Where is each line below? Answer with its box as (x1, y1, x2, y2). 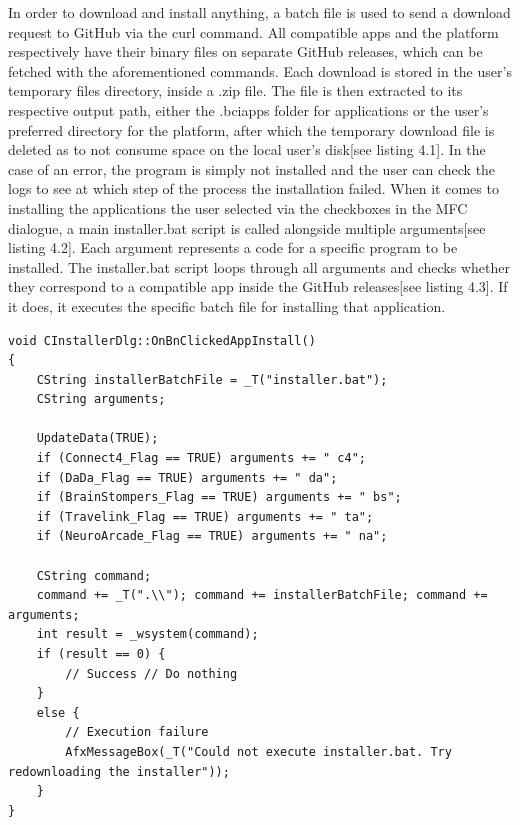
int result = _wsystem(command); (36, 627, 259, 642)
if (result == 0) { (36, 647, 166, 661)
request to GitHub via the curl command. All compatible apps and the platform (8, 21, 499, 42)
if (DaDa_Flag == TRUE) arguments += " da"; (36, 470, 338, 485)
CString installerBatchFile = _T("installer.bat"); (36, 372, 388, 387)
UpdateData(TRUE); (36, 431, 159, 446)
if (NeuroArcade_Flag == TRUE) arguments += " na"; (36, 529, 388, 544)
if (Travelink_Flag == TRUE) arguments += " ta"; (36, 509, 374, 524)
